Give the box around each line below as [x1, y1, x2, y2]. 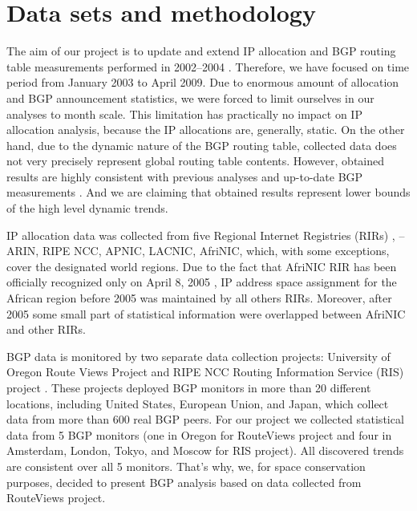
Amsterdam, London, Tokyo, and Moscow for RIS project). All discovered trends [6, 442, 404, 459]
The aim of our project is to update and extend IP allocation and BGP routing [6, 43, 396, 59]
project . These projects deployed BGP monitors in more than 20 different [6, 379, 371, 395]
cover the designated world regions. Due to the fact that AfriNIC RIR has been [6, 258, 397, 274]
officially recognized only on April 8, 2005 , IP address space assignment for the [6, 274, 397, 290]
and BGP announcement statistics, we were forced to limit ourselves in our [6, 89, 374, 106]
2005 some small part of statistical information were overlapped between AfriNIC [6, 305, 406, 322]
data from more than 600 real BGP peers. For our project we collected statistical [6, 411, 404, 428]
